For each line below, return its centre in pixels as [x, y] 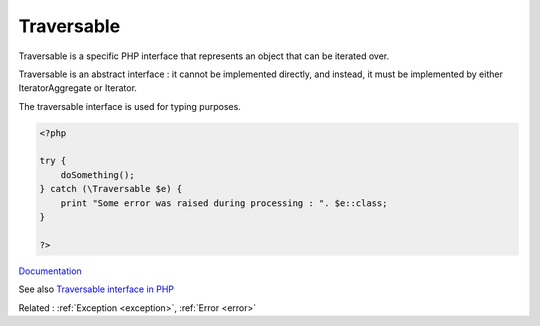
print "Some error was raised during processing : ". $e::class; [224, 203]
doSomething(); [97, 174]
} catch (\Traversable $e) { [111, 189]
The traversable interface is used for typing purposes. [130, 106]
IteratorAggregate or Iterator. [77, 88]
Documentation [50, 271]
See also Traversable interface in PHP [96, 289]
